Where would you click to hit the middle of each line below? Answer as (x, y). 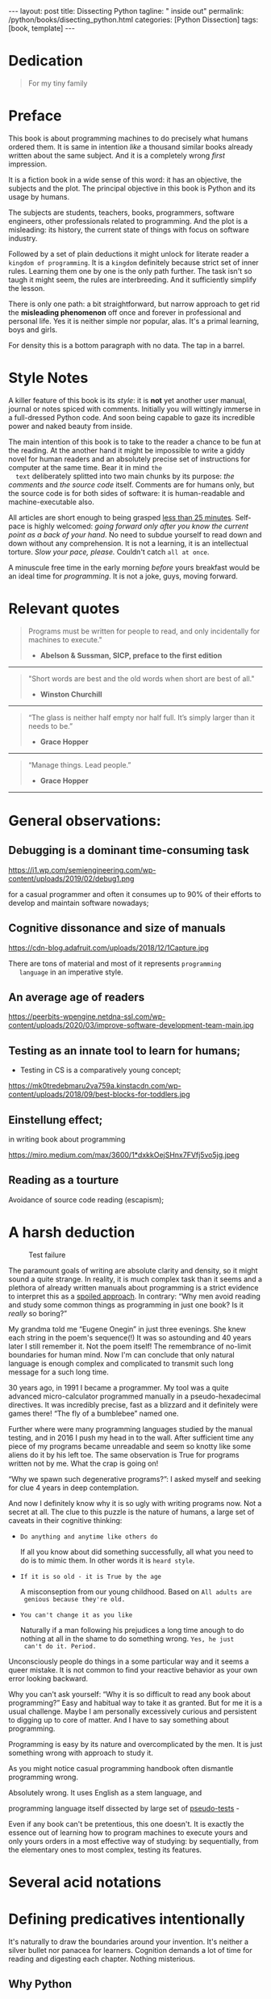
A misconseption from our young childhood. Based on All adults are (136, 1591)
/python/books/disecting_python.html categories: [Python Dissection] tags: (133, 19)
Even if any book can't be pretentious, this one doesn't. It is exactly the (126, 1824)
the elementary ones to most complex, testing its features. (105, 1850)
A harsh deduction (72, 1232)
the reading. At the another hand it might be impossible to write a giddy (127, 450)
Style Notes (48, 378)
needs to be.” (50, 726)
